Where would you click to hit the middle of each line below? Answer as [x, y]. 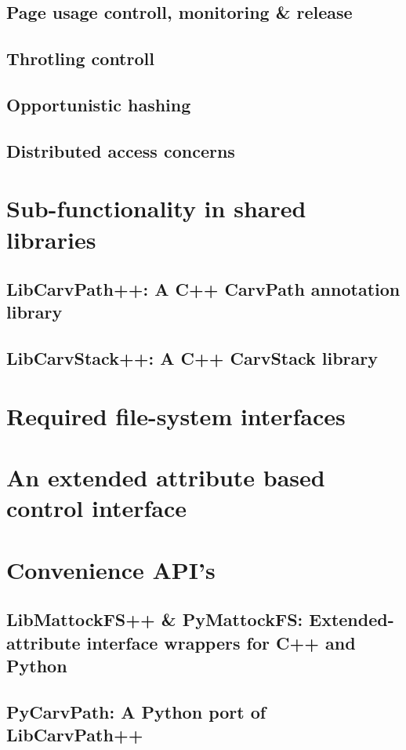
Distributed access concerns [121, 150]
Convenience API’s [111, 569]
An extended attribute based [166, 477]
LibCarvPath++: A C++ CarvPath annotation [203, 289]
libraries [51, 239]
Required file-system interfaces [176, 415]
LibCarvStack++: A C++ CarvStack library [192, 358]
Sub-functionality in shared [156, 208]
